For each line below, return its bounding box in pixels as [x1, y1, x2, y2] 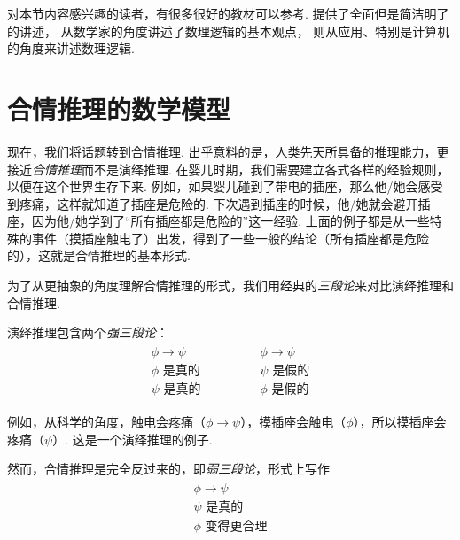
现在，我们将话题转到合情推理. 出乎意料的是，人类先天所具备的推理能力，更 [7, 142, 449, 160]
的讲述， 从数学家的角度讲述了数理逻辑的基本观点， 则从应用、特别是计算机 [7, 21, 450, 40]
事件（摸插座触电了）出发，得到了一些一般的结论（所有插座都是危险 [31, 228, 429, 247]
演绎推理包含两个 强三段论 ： [7, 323, 168, 342]
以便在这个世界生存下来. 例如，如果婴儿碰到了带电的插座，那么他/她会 [7, 177, 418, 196]
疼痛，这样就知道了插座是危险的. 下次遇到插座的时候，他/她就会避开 [19, 194, 418, 212]
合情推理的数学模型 [7, 90, 231, 127]
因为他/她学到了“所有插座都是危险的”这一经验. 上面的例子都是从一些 [31, 212, 430, 230]
